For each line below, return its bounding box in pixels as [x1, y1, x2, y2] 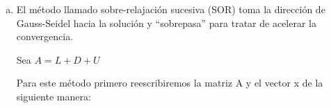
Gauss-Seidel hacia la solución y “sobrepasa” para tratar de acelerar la [16, 15, 316, 30]
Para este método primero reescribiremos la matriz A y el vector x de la [16, 75, 323, 90]
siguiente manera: [16, 89, 91, 103]
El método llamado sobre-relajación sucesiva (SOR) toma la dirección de [16, 2, 325, 16]
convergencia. [16, 29, 74, 44]
